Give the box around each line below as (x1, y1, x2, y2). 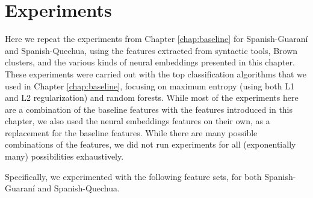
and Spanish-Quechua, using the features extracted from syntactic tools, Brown (5, 44, 298, 56)
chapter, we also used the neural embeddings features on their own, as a (5, 115, 270, 127)
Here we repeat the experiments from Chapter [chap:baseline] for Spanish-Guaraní (5, 32, 308, 45)
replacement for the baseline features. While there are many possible (5, 126, 258, 139)
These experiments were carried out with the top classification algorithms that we (5, 67, 307, 80)
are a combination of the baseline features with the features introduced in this (5, 103, 293, 115)
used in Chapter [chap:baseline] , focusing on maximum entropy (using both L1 (5, 79, 294, 92)
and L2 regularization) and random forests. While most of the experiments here (5, 91, 299, 104)
